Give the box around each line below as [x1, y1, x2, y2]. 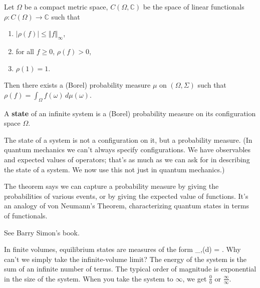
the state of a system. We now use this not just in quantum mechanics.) [4, 164, 225, 174]
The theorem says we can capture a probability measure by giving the [4, 181, 219, 191]
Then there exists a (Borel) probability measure [4, 80, 151, 90]
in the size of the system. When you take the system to [4, 273, 173, 283]
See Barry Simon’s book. [4, 227, 80, 237]
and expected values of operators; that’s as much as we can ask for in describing [4, 154, 250, 164]
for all [16, 46, 35, 56]
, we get [182, 273, 207, 283]
